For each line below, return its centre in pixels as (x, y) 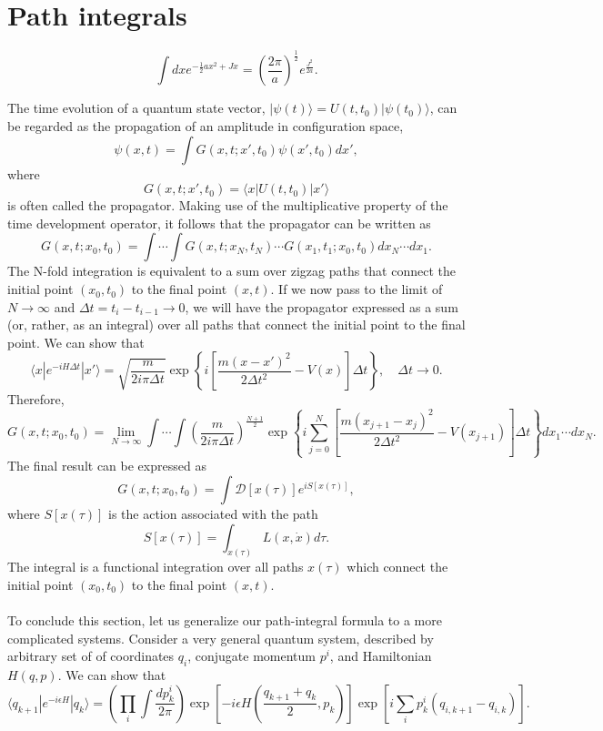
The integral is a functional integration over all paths (156, 567)
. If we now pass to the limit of (357, 289)
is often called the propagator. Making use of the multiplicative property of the (228, 205)
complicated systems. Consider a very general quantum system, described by (221, 638)
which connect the (397, 567)
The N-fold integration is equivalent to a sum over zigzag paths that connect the (231, 271)
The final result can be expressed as (107, 466)
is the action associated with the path (213, 513)
